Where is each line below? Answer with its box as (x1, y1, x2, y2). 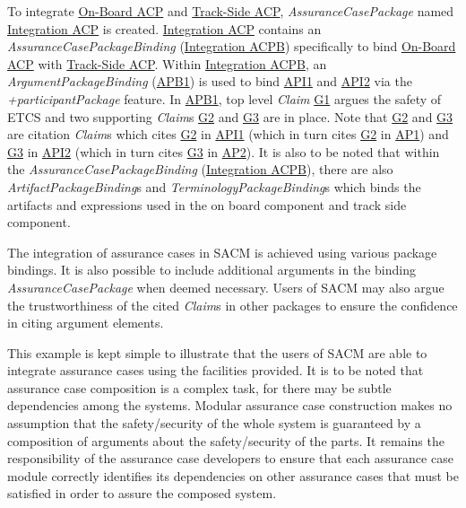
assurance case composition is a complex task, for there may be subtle (7, 378, 392, 397)
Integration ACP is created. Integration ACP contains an (7, 19, 322, 38)
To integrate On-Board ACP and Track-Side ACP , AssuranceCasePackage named (7, 2, 454, 20)
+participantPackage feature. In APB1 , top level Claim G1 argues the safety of (7, 89, 442, 108)
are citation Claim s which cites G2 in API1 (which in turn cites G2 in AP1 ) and (7, 125, 449, 144)
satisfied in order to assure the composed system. (7, 484, 277, 503)
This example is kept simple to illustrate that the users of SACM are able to (7, 343, 427, 362)
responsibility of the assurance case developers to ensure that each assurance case (7, 449, 453, 468)
